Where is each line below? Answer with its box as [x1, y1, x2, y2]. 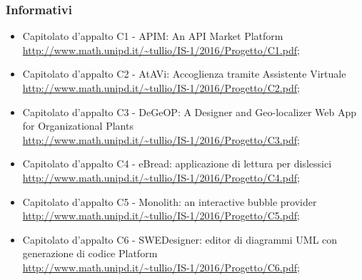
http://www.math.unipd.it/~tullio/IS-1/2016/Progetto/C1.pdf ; [22, 42, 300, 57]
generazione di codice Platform [22, 246, 158, 261]
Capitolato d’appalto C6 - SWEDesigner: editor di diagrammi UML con [22, 232, 338, 247]
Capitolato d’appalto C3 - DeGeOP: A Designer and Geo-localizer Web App [22, 104, 357, 119]
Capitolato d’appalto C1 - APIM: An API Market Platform [22, 28, 283, 43]
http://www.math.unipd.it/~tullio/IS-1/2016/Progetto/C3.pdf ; [22, 132, 300, 147]
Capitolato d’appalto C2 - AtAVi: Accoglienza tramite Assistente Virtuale [22, 66, 346, 81]
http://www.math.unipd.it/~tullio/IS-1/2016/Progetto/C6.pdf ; [22, 259, 300, 274]
